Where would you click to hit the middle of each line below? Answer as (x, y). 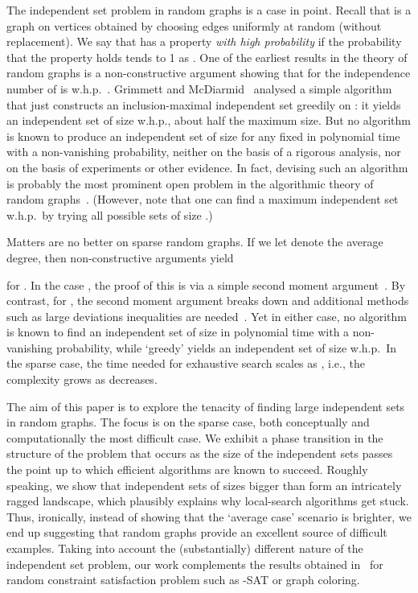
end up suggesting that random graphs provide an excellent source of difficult (197, 532)
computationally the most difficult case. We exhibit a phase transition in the (195, 437)
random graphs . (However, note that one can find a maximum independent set (203, 199)
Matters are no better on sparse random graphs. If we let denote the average (195, 242)
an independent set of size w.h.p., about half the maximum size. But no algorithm (209, 120)
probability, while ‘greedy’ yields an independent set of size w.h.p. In (226, 347)
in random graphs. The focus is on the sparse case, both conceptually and (188, 422)
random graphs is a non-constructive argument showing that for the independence (209, 73)
